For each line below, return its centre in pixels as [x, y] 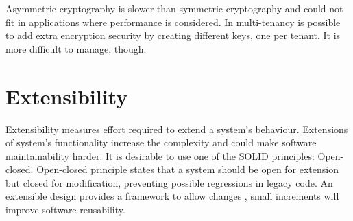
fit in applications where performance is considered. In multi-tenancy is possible [173, 22]
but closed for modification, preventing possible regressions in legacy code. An [169, 182]
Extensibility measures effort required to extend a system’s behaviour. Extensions [177, 129]
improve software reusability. [65, 210]
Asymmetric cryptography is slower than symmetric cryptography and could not [174, 8]
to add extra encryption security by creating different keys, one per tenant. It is [173, 35]
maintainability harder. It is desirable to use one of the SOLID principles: [160, 155]
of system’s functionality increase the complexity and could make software [161, 142]
